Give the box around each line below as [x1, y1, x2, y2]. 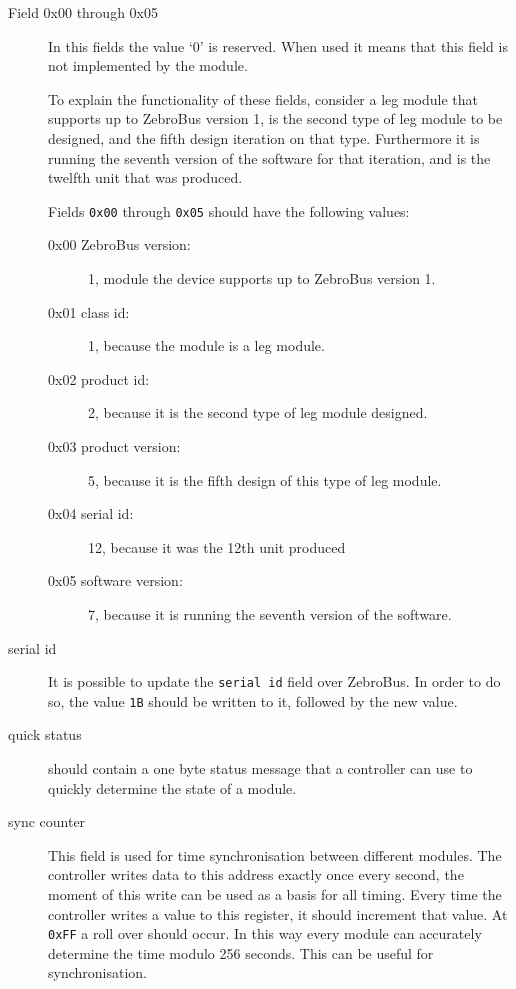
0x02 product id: [48, 368, 150, 389]
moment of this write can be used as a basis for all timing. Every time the [48, 884, 502, 904]
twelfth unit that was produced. [48, 167, 243, 188]
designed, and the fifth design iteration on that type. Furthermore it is [48, 127, 480, 148]
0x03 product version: [48, 435, 181, 456]
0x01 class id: [48, 301, 130, 322]
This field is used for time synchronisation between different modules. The [48, 844, 502, 865]
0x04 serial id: [48, 503, 134, 524]
